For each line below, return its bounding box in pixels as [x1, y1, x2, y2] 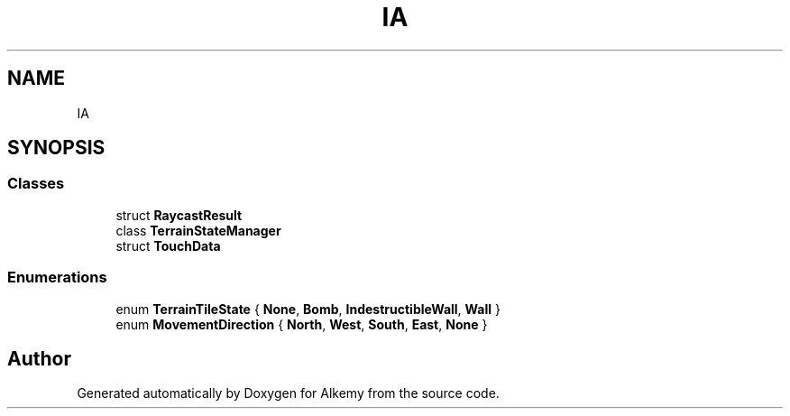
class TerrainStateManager [115, 222, 281, 238]
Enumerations [7, 268, 107, 287]
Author [7, 347, 71, 370]
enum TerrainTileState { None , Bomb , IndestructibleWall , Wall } [115, 300, 501, 317]
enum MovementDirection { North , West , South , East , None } [115, 316, 488, 332]
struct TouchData [115, 237, 221, 254]
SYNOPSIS [7, 136, 106, 160]
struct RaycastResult [115, 207, 243, 223]
